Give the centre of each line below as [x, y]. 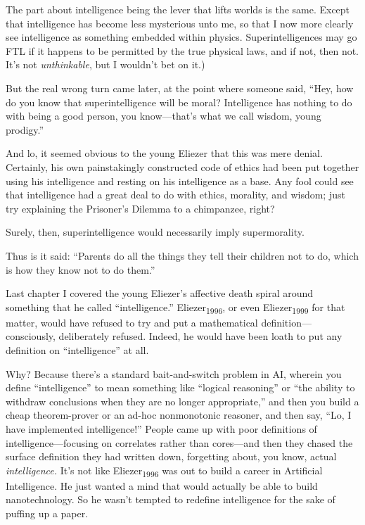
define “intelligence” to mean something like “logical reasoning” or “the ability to [180, 387]
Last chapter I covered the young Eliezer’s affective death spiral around [160, 293]
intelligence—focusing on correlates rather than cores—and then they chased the [179, 442]
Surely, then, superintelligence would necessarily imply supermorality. [155, 232]
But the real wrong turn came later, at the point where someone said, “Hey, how [180, 88]
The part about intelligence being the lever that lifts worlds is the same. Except [178, 9]
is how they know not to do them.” [81, 269]
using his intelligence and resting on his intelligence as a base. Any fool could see [180, 181]
